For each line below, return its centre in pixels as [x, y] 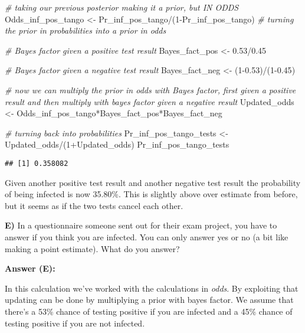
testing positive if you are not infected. [75, 323]
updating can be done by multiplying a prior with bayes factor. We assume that [149, 300]
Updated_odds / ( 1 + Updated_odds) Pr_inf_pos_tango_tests [117, 144]
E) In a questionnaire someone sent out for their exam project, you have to [141, 225]
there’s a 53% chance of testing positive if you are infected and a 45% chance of [149, 311]
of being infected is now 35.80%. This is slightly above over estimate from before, [151, 194]
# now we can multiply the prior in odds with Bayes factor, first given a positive [150, 89]
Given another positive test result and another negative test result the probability [153, 182]
